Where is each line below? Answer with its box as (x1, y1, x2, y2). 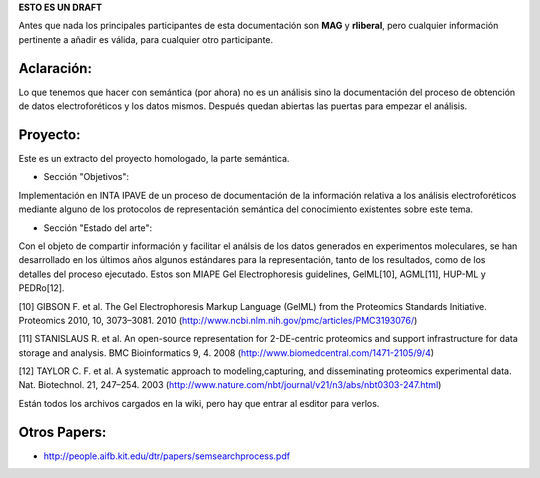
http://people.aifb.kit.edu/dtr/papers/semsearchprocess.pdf (43, 450, 290, 462)
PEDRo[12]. (18, 282, 65, 294)
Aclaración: (18, 60, 92, 77)
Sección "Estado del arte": (43, 221, 153, 234)
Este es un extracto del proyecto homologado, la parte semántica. (18, 152, 290, 164)
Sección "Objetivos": (43, 171, 130, 183)
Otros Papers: (18, 423, 107, 440)
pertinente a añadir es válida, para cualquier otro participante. (18, 33, 274, 45)
